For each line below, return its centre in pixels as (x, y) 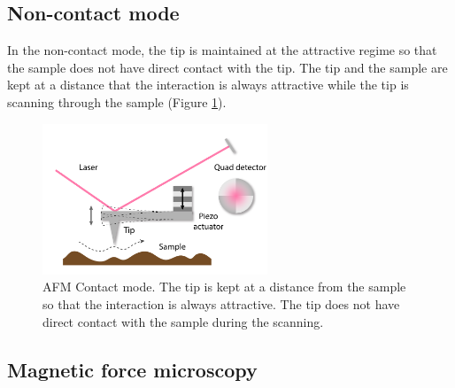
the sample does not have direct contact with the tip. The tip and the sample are (227, 67)
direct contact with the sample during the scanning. (183, 321)
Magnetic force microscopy (132, 369)
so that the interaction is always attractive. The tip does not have (221, 303)
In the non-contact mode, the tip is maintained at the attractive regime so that (222, 50)
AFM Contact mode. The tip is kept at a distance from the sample (224, 287)
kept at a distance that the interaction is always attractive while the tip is (208, 85)
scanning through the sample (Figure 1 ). (117, 101)
